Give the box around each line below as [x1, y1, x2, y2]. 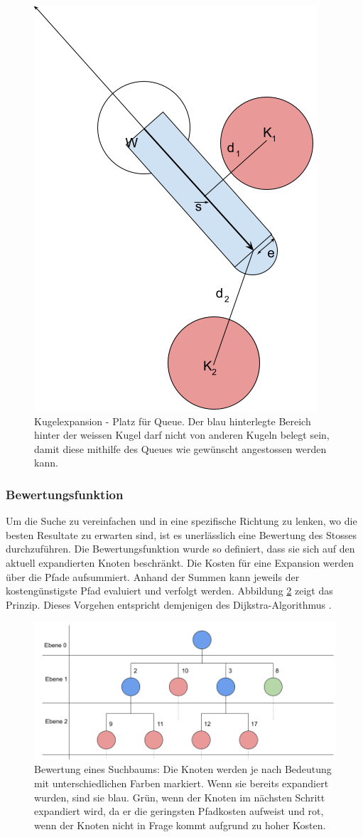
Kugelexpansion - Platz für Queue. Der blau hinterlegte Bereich [34, 413, 311, 428]
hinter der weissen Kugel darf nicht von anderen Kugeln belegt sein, [34, 427, 330, 442]
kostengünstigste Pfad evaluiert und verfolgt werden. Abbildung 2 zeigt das [6, 583, 333, 598]
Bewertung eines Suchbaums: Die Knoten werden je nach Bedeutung [34, 762, 332, 777]
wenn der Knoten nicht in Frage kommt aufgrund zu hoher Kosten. [34, 817, 326, 832]
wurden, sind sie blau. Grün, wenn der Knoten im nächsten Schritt [34, 789, 325, 804]
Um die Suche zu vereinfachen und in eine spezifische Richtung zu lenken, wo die [6, 513, 357, 528]
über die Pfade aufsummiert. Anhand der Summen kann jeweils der [6, 569, 300, 584]
